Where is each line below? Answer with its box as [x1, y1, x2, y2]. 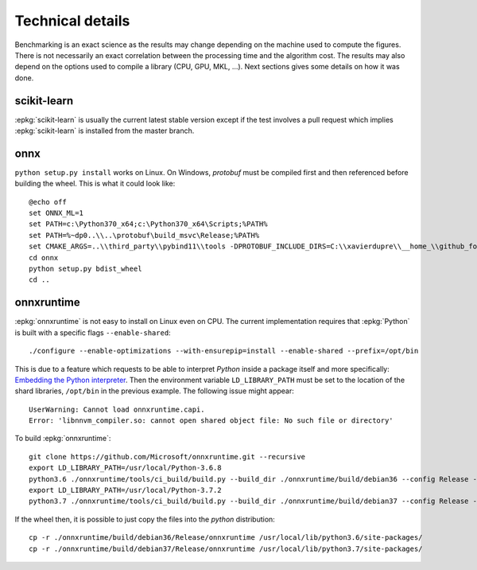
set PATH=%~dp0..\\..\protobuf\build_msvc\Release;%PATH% [29, 231, 260, 240]
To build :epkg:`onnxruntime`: [14, 434, 111, 443]
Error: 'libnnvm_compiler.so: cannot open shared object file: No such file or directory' [29, 416, 394, 425]
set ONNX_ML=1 [29, 209, 83, 218]
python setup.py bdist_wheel [29, 264, 142, 274]
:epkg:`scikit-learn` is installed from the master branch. [14, 126, 195, 135]
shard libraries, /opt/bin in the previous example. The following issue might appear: [14, 386, 294, 396]
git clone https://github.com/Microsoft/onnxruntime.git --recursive [29, 452, 306, 461]
